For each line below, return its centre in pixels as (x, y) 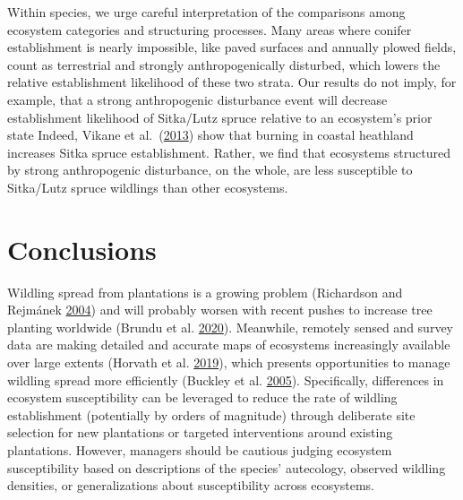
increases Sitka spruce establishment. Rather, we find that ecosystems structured (229, 152)
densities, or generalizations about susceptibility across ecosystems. (191, 485)
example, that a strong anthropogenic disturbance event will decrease (197, 99)
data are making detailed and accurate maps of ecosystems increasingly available (229, 345)
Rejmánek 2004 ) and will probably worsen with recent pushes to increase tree (220, 310)
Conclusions (82, 249)
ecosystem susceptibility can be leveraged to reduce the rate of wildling (202, 397)
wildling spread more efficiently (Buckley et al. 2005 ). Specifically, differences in (226, 379)
